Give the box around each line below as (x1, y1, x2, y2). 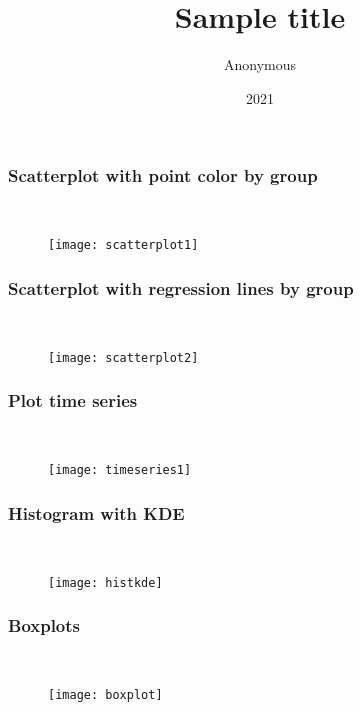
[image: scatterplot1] (48, 238, 199, 253)
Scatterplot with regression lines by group (8, 275, 354, 300)
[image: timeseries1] (48, 463, 192, 478)
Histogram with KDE (8, 500, 185, 525)
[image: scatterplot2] (48, 350, 199, 365)
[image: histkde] (48, 575, 163, 590)
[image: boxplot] (48, 688, 163, 703)
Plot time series (8, 388, 138, 413)
